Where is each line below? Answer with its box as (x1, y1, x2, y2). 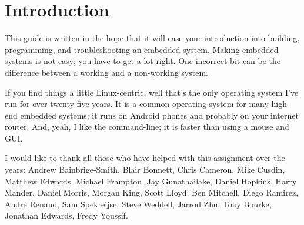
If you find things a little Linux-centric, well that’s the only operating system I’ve (5, 86, 299, 98)
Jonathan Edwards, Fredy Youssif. (5, 209, 128, 221)
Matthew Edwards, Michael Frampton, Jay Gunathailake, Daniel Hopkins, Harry (5, 174, 297, 187)
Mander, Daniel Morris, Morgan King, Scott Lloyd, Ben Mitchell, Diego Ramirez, (5, 186, 299, 199)
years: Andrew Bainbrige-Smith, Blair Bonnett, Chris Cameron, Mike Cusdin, (5, 163, 285, 176)
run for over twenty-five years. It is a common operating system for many (5, 98, 269, 110)
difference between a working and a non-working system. (5, 66, 208, 78)
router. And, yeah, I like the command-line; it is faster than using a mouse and (5, 120, 289, 133)
